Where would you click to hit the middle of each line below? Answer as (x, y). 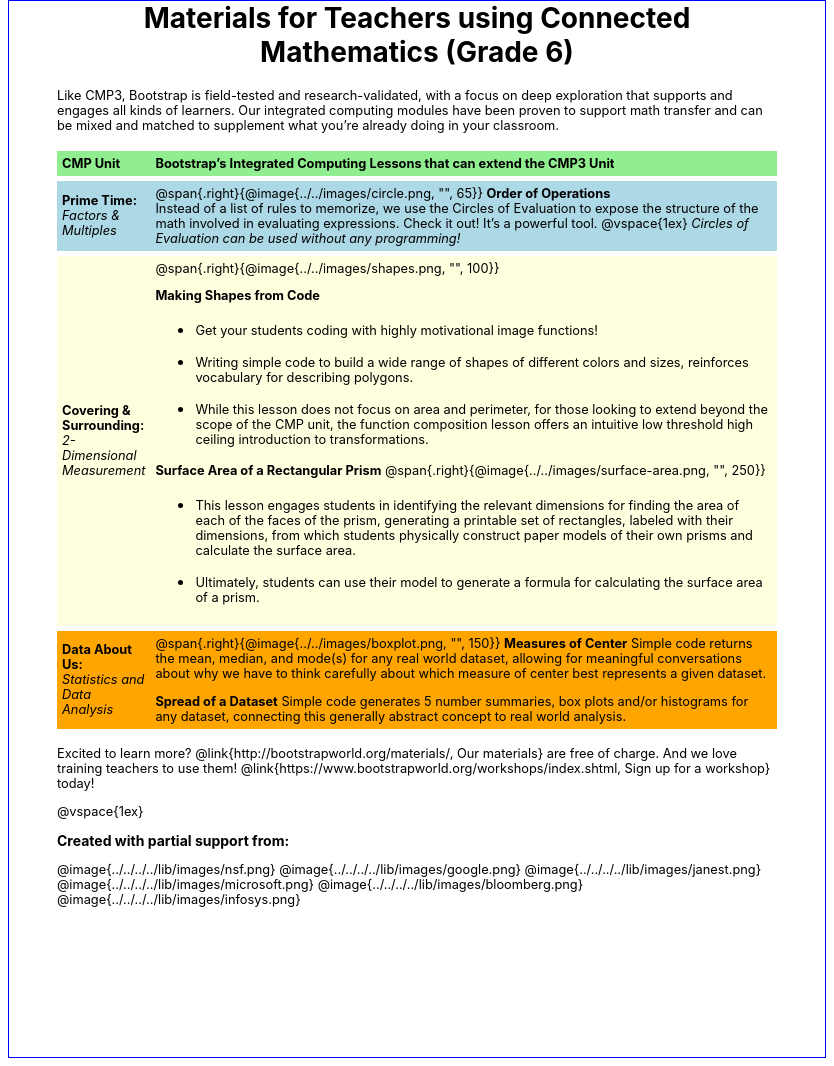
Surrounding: (103, 426)
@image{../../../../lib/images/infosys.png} (179, 899)
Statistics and (103, 680)
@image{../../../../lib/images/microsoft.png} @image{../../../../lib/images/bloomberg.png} (320, 884)
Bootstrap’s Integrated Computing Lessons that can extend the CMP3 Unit (385, 163)
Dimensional (99, 456)
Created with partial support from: (173, 840)
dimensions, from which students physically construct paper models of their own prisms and (474, 535)
